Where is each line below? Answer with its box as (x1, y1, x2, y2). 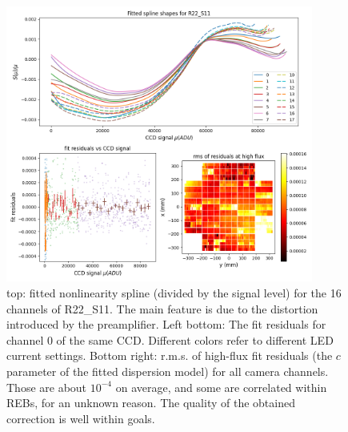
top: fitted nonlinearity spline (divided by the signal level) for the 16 (6, 285, 342, 301)
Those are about (6, 378, 87, 395)
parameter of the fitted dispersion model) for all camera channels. (6, 362, 329, 379)
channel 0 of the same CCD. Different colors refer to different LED (6, 331, 334, 348)
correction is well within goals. (6, 410, 155, 426)
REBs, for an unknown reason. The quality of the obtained (6, 394, 295, 411)
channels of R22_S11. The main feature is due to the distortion (6, 300, 318, 317)
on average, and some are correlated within (115, 378, 327, 395)
